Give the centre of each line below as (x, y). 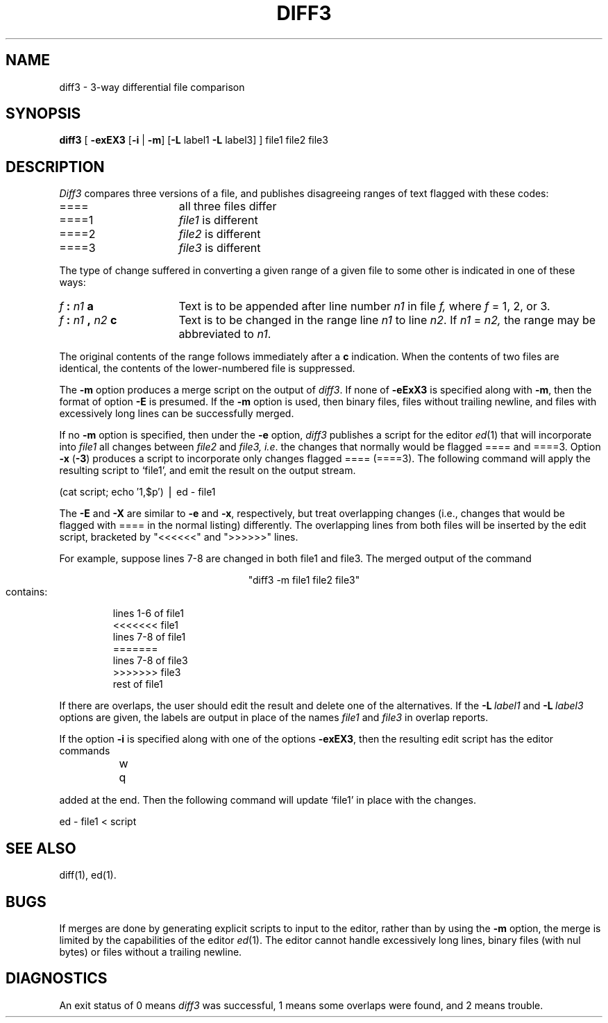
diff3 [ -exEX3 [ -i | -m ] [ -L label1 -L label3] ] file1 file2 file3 (194, 140)
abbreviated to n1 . (225, 334)
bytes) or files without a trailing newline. (151, 952)
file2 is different (220, 234)
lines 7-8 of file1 (149, 637)
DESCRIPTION (55, 167)
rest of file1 (138, 684)
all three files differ (228, 206)
